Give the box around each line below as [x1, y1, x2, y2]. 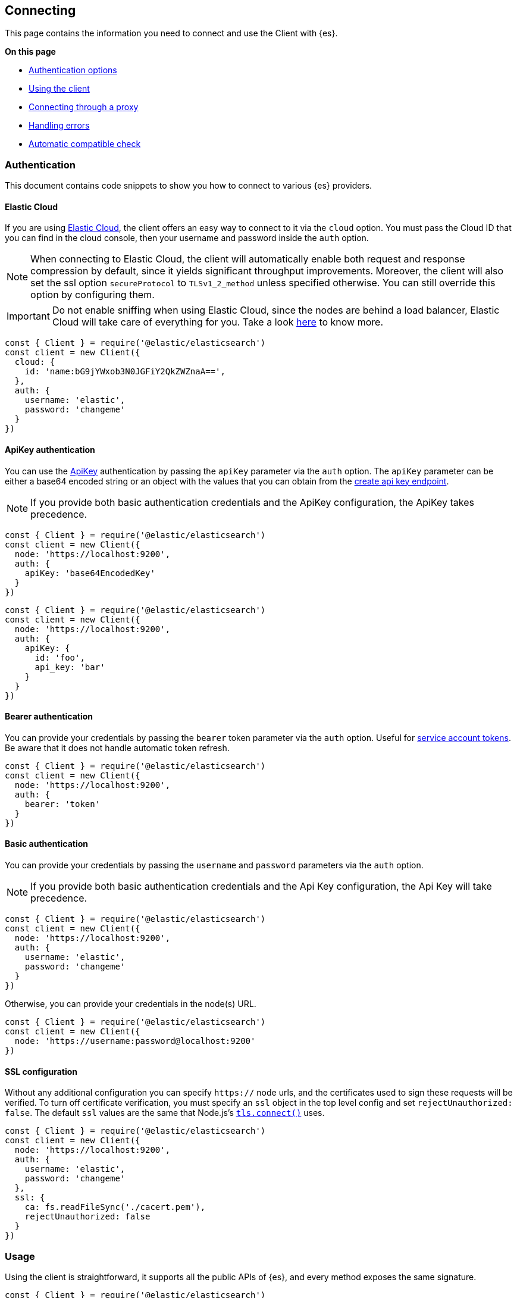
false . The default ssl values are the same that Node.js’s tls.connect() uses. [5, 1108, 325, 1118]
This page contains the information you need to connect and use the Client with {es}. [5, 28, 338, 39]
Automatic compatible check [29, 139, 141, 149]
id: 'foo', [35, 652, 85, 662]
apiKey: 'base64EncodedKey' [24, 568, 155, 578]
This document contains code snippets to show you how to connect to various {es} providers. [5, 180, 372, 191]
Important [7, 310, 50, 323]
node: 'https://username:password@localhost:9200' [14, 1036, 256, 1046]
